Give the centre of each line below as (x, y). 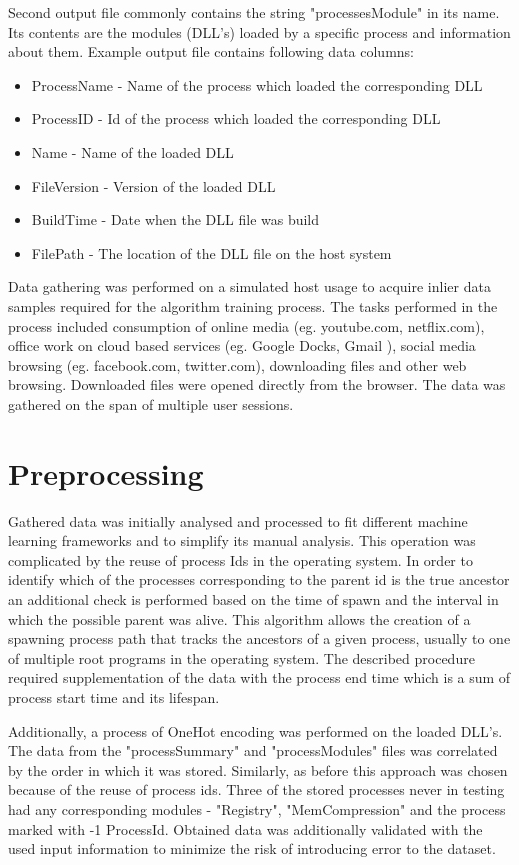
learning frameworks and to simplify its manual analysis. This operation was (242, 540)
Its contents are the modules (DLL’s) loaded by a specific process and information (259, 31)
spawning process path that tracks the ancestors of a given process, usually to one (259, 638)
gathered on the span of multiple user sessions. (151, 403)
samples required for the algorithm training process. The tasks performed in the (253, 305)
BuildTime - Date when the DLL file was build (175, 219)
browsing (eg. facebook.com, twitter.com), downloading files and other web (237, 364)
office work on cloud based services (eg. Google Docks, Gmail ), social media (242, 345)
